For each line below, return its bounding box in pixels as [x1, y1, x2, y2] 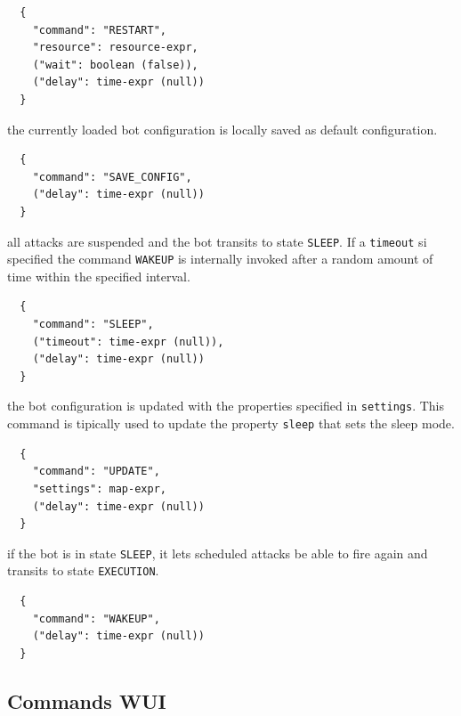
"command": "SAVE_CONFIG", [32, 170, 192, 183]
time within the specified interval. [7, 266, 190, 285]
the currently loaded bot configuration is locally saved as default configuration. [7, 119, 438, 138]
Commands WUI [7, 687, 166, 714]
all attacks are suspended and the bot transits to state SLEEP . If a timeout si [7, 232, 427, 250]
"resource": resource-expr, [32, 41, 198, 54]
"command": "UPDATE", [32, 465, 160, 478]
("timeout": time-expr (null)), [32, 335, 224, 348]
